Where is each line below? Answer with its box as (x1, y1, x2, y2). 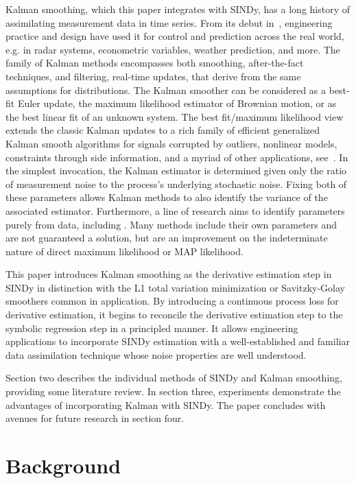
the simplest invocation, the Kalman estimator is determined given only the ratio (5, 163, 347, 178)
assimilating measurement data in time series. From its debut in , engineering (5, 15, 333, 30)
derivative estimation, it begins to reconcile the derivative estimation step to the (5, 307, 343, 322)
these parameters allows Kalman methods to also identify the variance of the (5, 190, 328, 204)
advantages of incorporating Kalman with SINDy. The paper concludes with (5, 397, 326, 412)
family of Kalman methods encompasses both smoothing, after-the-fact (5, 56, 304, 70)
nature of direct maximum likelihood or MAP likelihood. (5, 244, 244, 258)
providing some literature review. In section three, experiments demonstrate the (5, 384, 341, 399)
